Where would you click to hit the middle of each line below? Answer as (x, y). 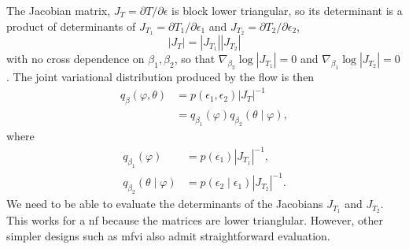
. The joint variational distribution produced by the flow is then (160, 77)
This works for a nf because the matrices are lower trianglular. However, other (195, 219)
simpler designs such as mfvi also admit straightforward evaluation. (168, 235)
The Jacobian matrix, (59, 10)
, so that (195, 59)
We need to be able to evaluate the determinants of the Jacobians (165, 204)
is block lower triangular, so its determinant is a (287, 10)
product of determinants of (71, 26)
